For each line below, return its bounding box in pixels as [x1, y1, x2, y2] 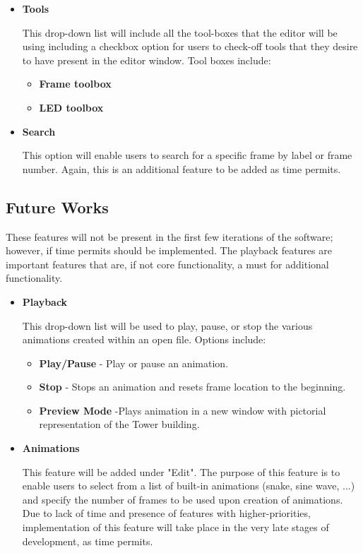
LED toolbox [39, 100, 104, 114]
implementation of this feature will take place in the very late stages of [22, 520, 329, 535]
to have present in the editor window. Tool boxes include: [22, 52, 271, 67]
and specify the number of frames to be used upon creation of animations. [22, 492, 343, 506]
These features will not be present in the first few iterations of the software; [6, 229, 333, 244]
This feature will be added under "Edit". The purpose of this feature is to [22, 464, 340, 479]
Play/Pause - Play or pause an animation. [39, 355, 229, 370]
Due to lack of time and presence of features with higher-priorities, [22, 506, 311, 521]
